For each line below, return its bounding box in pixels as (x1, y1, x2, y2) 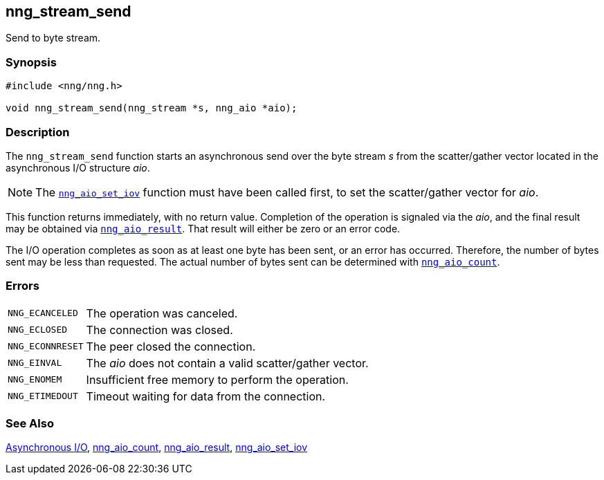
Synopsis (6, 55, 57, 69)
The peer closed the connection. (86, 339, 256, 353)
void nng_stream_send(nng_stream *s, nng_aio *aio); (6, 102, 298, 114)
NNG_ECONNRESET (8, 341, 84, 352)
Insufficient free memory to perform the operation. (86, 372, 349, 387)
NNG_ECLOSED (8, 324, 68, 335)
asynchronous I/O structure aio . (6, 161, 150, 174)
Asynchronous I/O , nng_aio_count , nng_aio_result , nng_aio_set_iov (6, 441, 308, 454)
